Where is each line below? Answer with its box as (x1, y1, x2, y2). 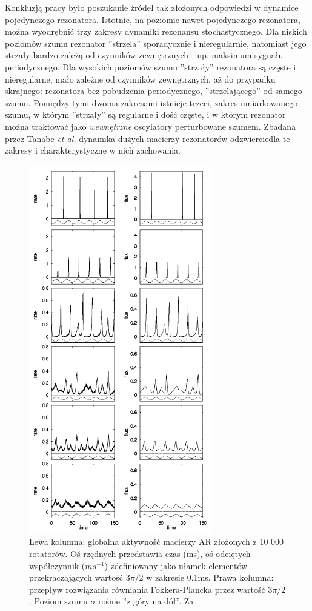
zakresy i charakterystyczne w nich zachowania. (5, 144, 181, 157)
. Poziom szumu (29, 595, 88, 607)
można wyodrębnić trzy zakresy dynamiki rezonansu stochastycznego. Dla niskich (5, 25, 307, 38)
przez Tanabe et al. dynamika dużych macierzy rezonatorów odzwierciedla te (5, 132, 290, 144)
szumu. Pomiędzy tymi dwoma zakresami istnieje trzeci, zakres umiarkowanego (5, 96, 298, 109)
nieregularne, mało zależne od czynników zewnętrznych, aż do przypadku (5, 72, 276, 85)
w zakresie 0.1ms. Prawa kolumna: (146, 571, 274, 584)
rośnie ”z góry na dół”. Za (98, 595, 194, 607)
